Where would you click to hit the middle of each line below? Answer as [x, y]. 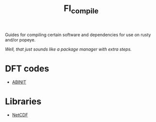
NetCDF [20, 115]
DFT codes [27, 68]
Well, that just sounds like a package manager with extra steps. [68, 49]
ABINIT [19, 82]
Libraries [23, 101]
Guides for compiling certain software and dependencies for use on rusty [78, 35]
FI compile [81, 9]
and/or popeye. [20, 40]
